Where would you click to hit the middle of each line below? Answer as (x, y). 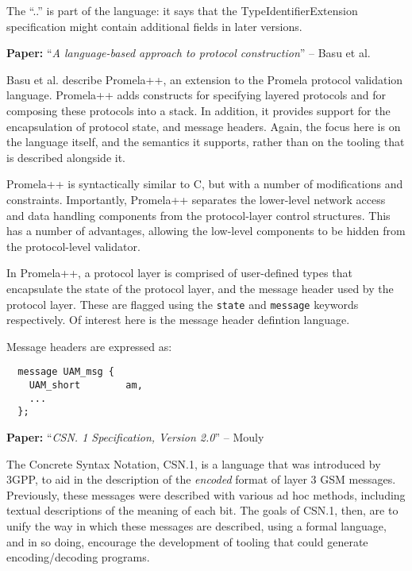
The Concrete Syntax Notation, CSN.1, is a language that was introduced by (194, 463)
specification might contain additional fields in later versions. (154, 26)
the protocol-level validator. (73, 246)
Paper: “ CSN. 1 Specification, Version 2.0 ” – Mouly (135, 436)
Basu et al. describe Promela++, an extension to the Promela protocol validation (205, 79)
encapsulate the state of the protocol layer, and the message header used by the (200, 288)
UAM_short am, (86, 385)
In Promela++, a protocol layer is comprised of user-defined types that (179, 273)
